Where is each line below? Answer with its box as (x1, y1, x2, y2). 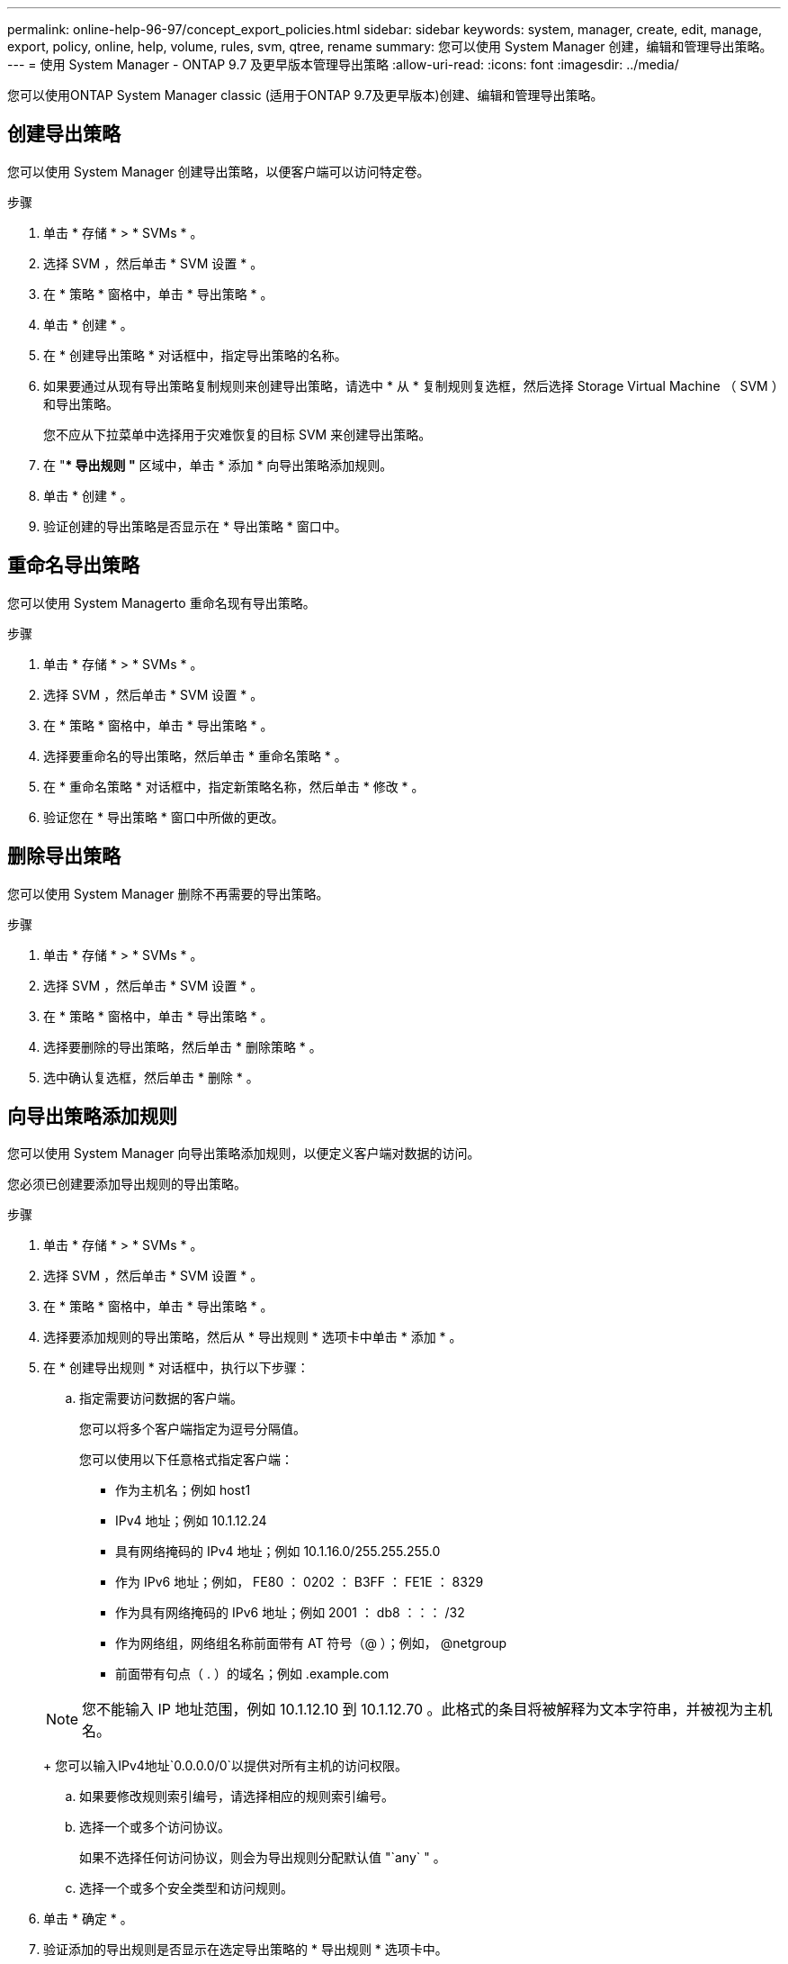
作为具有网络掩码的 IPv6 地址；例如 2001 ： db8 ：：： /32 (115, 1605, 465, 1621)
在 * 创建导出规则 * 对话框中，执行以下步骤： (43, 1360, 309, 1376)
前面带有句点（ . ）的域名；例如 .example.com (115, 1666, 390, 1682)
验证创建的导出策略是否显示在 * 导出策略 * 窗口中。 (43, 518, 347, 534)
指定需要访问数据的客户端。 (79, 1390, 243, 1407)
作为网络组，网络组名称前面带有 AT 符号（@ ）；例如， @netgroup (115, 1635, 507, 1652)
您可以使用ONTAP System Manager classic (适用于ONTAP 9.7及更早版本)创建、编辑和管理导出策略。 (7, 87, 604, 103)
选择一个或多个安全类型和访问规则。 (79, 1880, 293, 1896)
